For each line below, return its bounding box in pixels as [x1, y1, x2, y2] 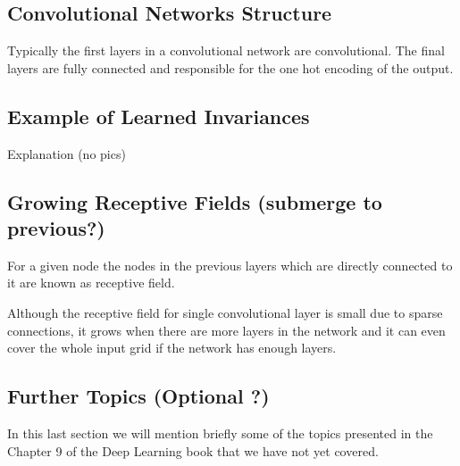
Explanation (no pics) [7, 144, 126, 162]
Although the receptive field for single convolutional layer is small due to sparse [7, 303, 443, 321]
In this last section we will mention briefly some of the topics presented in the [7, 423, 433, 442]
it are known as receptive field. [7, 273, 175, 292]
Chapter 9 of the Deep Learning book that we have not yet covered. [7, 441, 379, 460]
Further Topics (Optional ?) [7, 382, 270, 410]
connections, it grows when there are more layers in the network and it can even [7, 320, 446, 339]
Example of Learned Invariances [7, 102, 310, 129]
